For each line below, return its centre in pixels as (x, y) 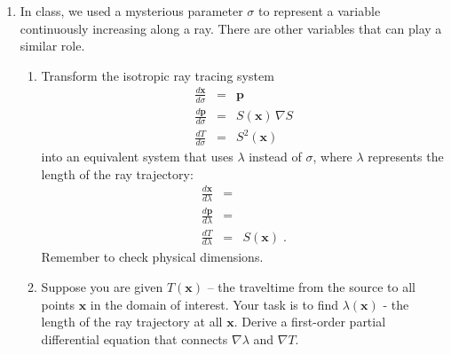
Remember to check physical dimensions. (152, 257)
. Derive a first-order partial (310, 322)
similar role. (52, 46)
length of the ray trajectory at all (132, 322)
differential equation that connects (135, 338)
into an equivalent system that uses (137, 157)
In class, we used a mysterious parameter (131, 11)
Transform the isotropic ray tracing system (158, 75)
